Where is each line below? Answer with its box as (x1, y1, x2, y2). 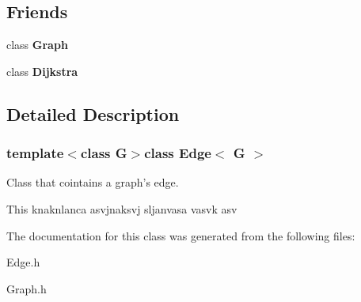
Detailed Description (6, 101, 180, 126)
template (6, 143, 64, 163)
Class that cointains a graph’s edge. (6, 174, 179, 191)
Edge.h (6, 254, 40, 270)
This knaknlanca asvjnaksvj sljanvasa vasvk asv (6, 200, 237, 217)
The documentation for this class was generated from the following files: (6, 227, 355, 243)
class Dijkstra (6, 62, 78, 79)
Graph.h (6, 280, 47, 296)
